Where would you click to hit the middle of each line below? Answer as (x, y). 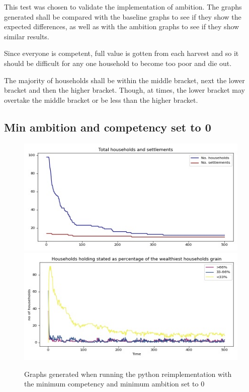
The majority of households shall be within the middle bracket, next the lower (124, 80)
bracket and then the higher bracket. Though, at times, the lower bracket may (124, 90)
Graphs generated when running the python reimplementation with (128, 374)
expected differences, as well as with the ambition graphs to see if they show (122, 26)
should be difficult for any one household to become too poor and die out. (118, 63)
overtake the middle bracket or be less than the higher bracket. (101, 100)
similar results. (27, 36)
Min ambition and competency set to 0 (108, 127)
